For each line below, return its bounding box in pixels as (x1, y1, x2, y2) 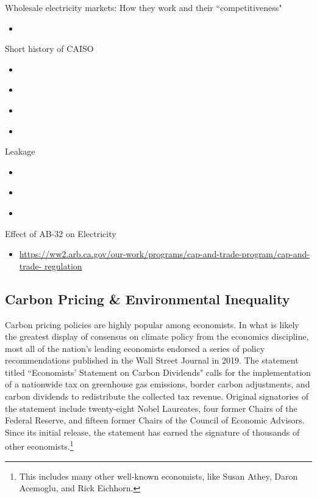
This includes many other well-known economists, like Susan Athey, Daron (19, 469, 298, 482)
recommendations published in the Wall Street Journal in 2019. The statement (5, 354, 299, 367)
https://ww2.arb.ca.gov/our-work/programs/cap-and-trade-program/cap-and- (19, 247, 310, 260)
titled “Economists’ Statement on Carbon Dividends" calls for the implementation (5, 365, 311, 378)
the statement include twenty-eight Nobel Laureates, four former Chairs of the (5, 401, 297, 414)
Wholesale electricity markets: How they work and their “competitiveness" (5, 1, 282, 13)
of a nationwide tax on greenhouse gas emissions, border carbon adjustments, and (5, 378, 310, 390)
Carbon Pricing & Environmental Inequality (5, 289, 290, 308)
